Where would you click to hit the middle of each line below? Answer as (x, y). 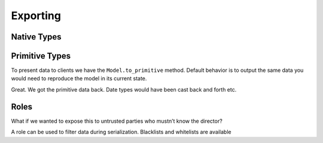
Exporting (36, 16)
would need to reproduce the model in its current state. (79, 78)
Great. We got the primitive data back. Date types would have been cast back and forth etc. (124, 89)
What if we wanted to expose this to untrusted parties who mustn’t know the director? (117, 121)
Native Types (36, 37)
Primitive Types (41, 56)
